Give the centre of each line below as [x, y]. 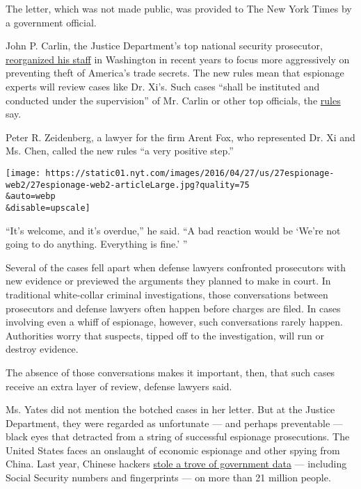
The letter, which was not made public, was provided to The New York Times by [179, 8]
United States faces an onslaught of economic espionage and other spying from [173, 450]
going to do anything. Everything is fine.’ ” [97, 244]
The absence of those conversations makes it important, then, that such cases [170, 372]
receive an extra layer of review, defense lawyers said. [119, 386]
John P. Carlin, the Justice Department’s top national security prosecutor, [164, 46]
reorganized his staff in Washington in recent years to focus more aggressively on [178, 59]
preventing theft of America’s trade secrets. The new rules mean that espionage [175, 73]
